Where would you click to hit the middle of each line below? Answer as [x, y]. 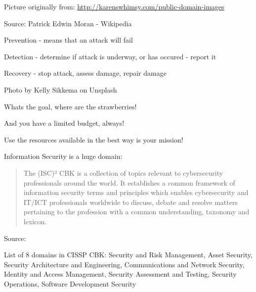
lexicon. [35, 221]
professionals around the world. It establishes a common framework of [129, 182]
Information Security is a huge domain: [63, 156]
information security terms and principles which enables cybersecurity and [136, 192]
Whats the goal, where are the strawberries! [70, 106]
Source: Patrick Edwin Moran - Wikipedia [68, 23]
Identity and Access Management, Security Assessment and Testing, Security [120, 274]
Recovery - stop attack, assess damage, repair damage [85, 73]
